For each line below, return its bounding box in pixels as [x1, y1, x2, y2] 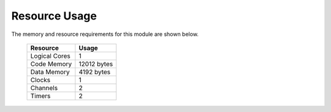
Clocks [30, 75, 51, 84]
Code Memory [30, 60, 72, 68]
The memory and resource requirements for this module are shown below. [11, 30, 199, 38]
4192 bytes [78, 68, 111, 76]
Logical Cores [30, 52, 70, 60]
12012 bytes [78, 60, 113, 68]
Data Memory [30, 68, 70, 76]
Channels [30, 83, 58, 92]
